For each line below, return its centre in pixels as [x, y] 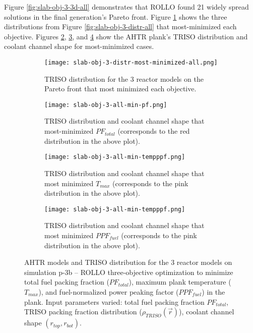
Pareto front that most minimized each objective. [120, 89]
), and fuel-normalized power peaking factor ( [109, 291]
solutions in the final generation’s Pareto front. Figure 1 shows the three [116, 16]
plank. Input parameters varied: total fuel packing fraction [114, 301]
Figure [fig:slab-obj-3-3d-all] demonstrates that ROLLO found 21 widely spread [126, 7]
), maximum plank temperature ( [180, 282]
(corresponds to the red [154, 131]
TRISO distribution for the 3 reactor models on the [124, 78]
